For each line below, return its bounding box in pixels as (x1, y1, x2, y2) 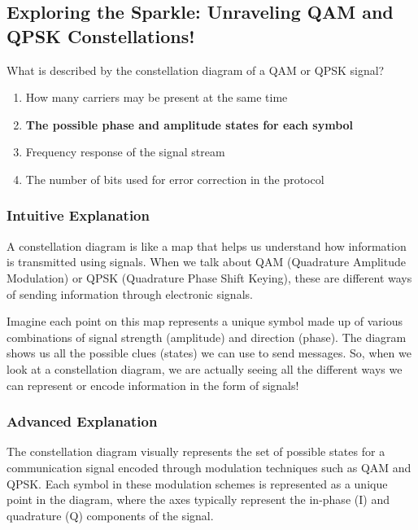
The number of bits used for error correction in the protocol (25, 170, 324, 187)
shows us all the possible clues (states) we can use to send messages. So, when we (7, 344, 411, 361)
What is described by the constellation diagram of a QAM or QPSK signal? (7, 61, 385, 78)
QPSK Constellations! (7, 23, 195, 48)
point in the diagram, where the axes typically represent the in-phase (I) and (7, 491, 390, 508)
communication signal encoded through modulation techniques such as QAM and (7, 458, 411, 475)
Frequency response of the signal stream (25, 143, 225, 160)
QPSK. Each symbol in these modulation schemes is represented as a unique (7, 475, 388, 492)
